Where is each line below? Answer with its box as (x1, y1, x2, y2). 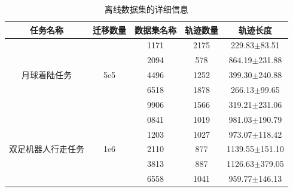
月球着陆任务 (22, 69, 72, 81)
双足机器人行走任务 (9, 143, 84, 155)
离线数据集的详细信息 (104, 3, 188, 15)
